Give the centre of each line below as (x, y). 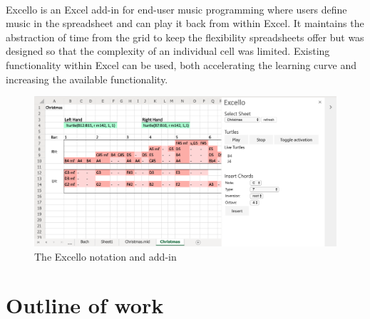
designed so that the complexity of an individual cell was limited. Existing (168, 51)
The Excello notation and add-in (106, 256)
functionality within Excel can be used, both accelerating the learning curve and (181, 64)
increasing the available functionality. (87, 79)
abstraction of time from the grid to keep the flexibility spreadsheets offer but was (185, 37)
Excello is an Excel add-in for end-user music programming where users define (176, 9)
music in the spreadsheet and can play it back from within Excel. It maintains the (185, 23)
